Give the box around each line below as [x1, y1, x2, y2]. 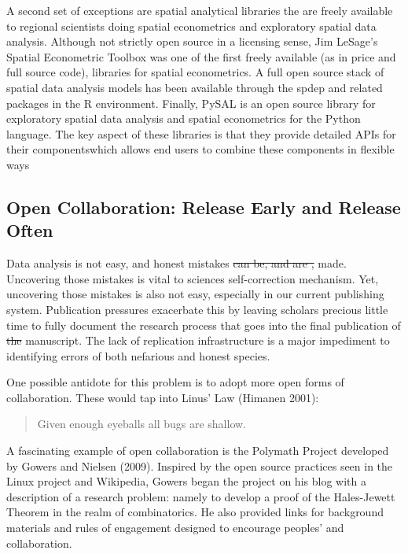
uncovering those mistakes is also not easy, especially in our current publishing [6, 286, 384, 302]
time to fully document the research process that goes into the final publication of [6, 316, 401, 333]
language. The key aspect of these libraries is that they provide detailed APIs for [6, 125, 396, 142]
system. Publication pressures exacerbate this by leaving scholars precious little [6, 301, 388, 317]
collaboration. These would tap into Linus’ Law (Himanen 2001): [6, 389, 319, 405]
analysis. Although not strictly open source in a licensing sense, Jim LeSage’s [6, 33, 378, 50]
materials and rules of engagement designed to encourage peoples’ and [6, 519, 344, 536]
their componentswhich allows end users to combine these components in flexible [6, 141, 395, 157]
